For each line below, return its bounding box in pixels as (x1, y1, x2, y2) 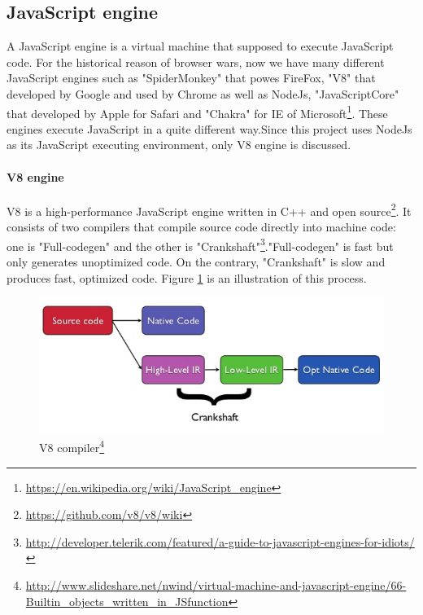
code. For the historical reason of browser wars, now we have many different (7, 53, 385, 70)
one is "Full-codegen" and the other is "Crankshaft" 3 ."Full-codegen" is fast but (7, 235, 394, 254)
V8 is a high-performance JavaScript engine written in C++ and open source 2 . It (7, 200, 412, 219)
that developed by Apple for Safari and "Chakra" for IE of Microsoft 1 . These (7, 102, 388, 121)
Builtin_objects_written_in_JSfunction (25, 592, 229, 609)
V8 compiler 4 (39, 437, 105, 455)
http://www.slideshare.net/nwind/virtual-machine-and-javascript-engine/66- (25, 576, 407, 593)
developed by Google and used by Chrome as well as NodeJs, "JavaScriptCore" (7, 85, 399, 102)
